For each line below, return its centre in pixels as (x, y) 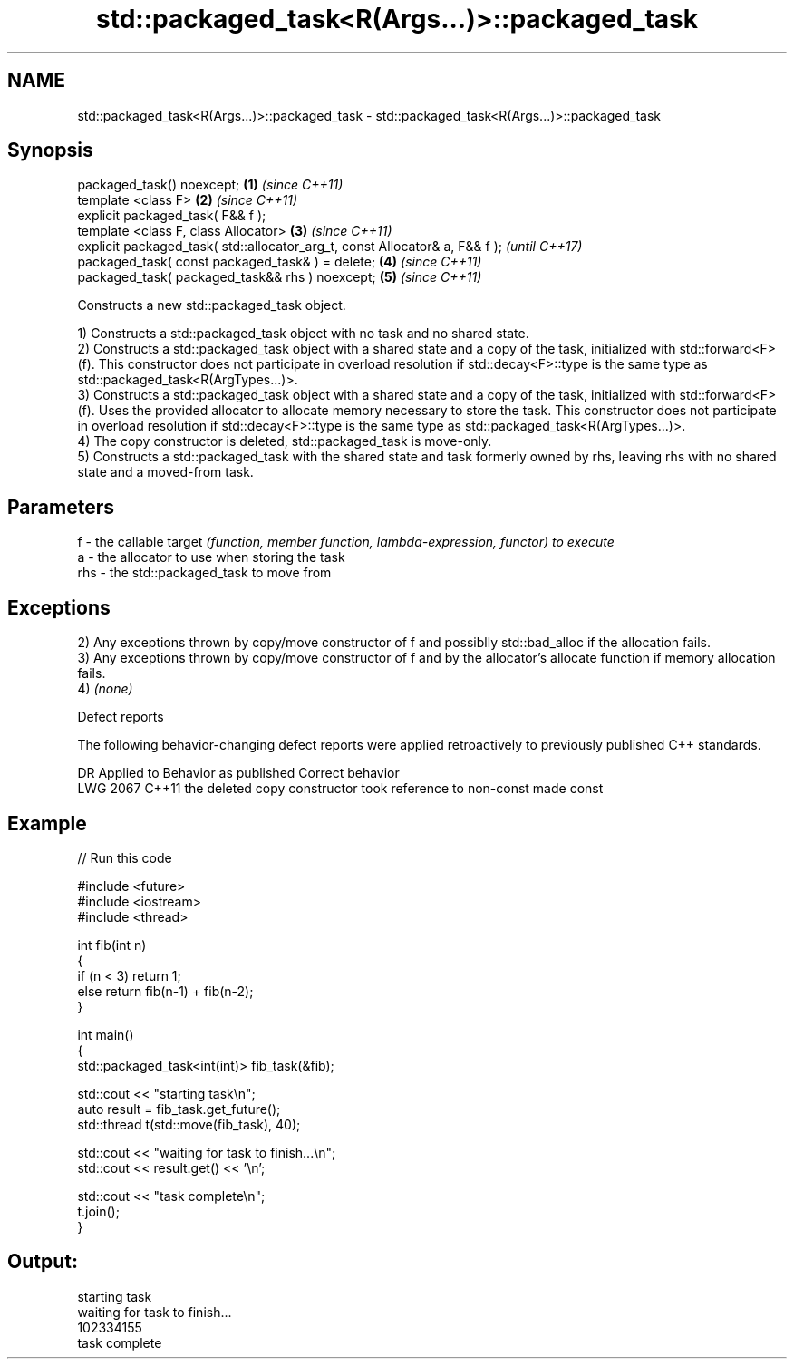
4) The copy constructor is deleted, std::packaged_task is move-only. (285, 441)
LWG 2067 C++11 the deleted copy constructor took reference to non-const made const (340, 789)
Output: (43, 1262)
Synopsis (50, 150)
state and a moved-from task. (165, 472)
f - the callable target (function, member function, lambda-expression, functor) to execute (346, 542)
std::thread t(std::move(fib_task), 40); (189, 1124)
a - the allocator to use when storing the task (211, 557)
